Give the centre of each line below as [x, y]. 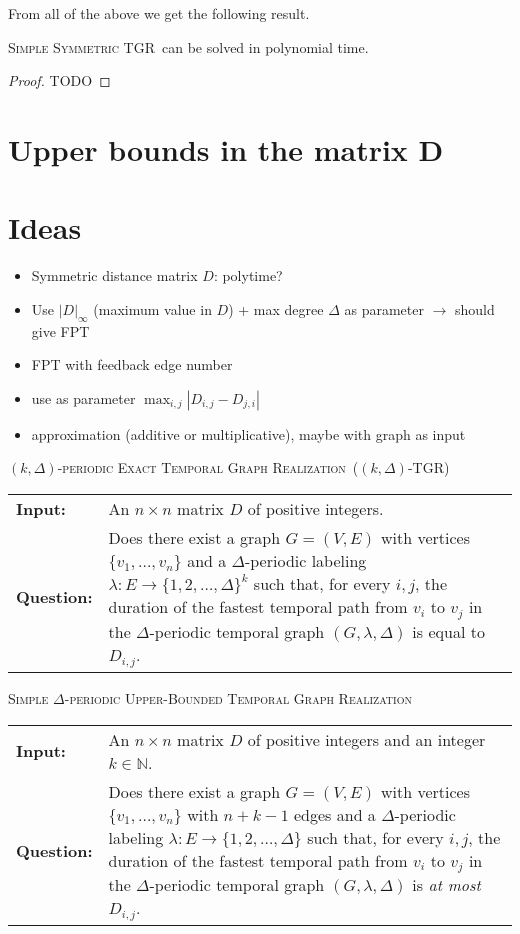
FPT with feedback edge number [132, 364]
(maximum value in [152, 308]
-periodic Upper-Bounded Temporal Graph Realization [238, 697]
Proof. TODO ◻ [59, 80]
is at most [446, 885]
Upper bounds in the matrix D [226, 148]
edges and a [334, 814]
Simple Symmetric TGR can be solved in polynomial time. [188, 46]
